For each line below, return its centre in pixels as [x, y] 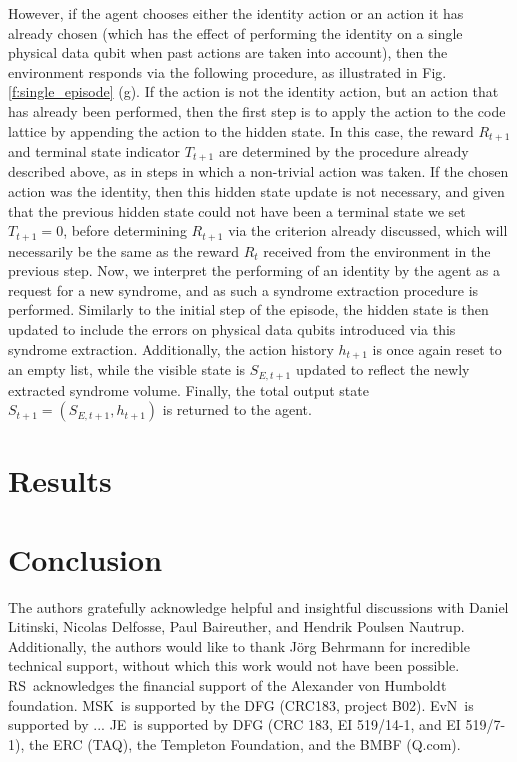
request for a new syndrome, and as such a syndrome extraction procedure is [243, 289]
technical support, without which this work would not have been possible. [234, 665]
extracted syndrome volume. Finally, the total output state [188, 389]
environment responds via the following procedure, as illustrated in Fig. [227, 71]
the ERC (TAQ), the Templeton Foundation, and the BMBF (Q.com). [244, 743]
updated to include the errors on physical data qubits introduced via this [232, 329]
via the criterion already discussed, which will [368, 230]
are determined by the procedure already [343, 151]
